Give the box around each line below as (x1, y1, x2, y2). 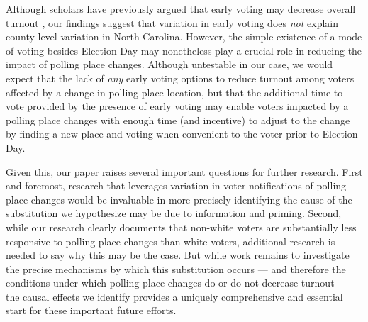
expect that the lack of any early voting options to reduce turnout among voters (6, 70, 355, 85)
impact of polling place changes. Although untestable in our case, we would (6, 57, 333, 72)
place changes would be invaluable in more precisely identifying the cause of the (6, 191, 352, 206)
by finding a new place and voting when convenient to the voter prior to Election (6, 126, 358, 141)
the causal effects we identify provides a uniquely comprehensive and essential (6, 289, 343, 304)
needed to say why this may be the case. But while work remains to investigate (6, 248, 350, 262)
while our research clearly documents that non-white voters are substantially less (6, 219, 357, 234)
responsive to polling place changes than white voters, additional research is (6, 233, 335, 248)
